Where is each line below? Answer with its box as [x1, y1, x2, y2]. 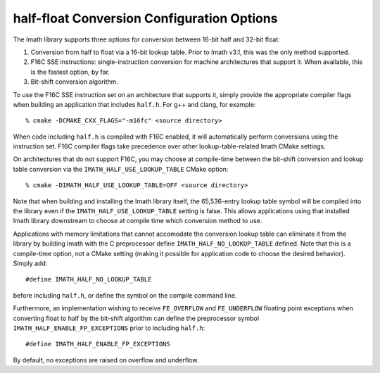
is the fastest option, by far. [30, 68, 110, 76]
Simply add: [13, 259, 48, 267]
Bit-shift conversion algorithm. [30, 77, 119, 86]
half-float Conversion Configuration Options [13, 11, 278, 26]
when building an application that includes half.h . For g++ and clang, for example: [13, 100, 256, 108]
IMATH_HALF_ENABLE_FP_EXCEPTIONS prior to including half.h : [13, 324, 205, 332]
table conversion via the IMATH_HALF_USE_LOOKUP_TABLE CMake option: [13, 165, 229, 173]
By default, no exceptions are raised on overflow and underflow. [13, 355, 199, 364]
